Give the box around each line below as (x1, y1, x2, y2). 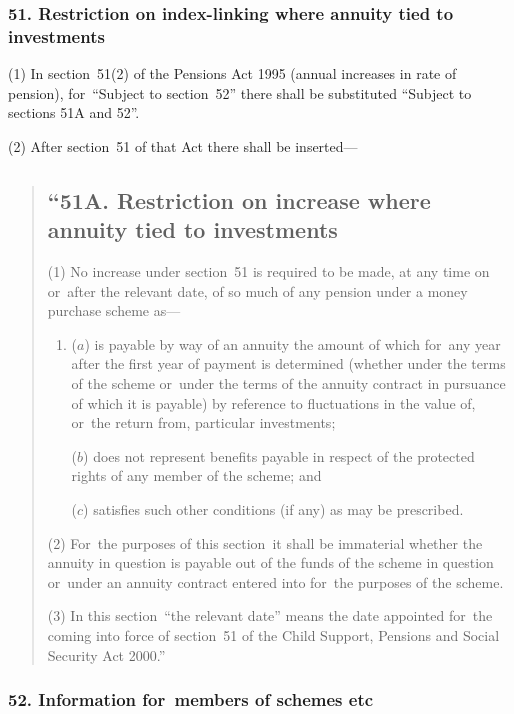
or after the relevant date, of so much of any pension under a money (47, 280, 468, 301)
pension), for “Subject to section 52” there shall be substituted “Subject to (8, 82, 472, 103)
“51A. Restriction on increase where (47, 184, 431, 215)
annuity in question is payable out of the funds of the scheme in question (47, 552, 494, 573)
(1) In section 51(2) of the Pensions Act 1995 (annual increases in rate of (8, 63, 457, 84)
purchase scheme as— (47, 300, 181, 321)
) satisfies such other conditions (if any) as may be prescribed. (83, 499, 464, 520)
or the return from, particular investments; (71, 412, 336, 433)
